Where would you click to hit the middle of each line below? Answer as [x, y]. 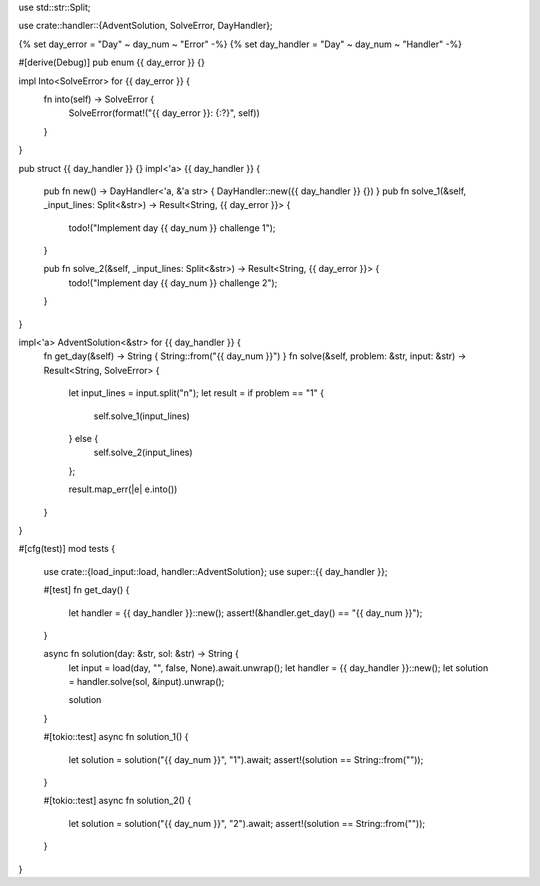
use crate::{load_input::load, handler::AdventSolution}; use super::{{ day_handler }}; [215, 571]
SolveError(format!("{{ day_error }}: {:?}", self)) [164, 113]
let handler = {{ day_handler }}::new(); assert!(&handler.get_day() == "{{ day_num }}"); [245, 612]
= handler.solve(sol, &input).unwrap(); [146, 682]
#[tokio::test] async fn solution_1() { [116, 737]
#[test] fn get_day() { [86, 590]
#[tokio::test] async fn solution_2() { [117, 801]
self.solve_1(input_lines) [141, 416]
